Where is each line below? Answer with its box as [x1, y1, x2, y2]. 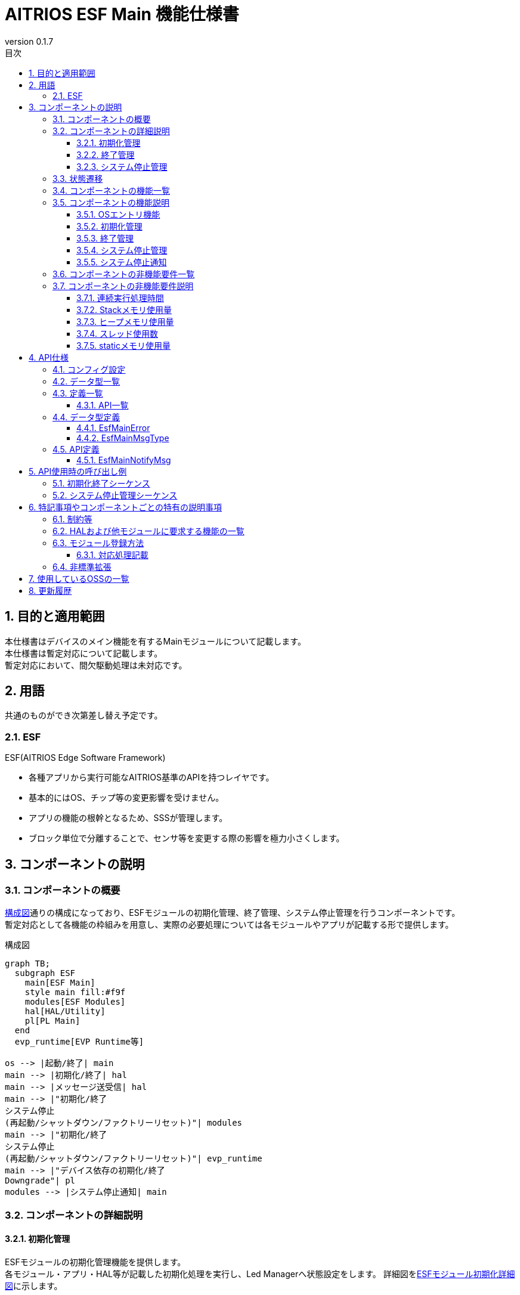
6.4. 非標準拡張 [52, 561, 112, 572]
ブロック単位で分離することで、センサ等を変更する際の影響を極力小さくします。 [29, 833, 345, 844]
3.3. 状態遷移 [52, 173, 103, 184]
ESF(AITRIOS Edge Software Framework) [5, 752, 166, 763]
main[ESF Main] [24, 978, 95, 988]
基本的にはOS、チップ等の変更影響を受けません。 [29, 792, 224, 803]
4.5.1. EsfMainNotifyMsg [76, 454, 171, 465]
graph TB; [5, 959, 50, 969]
